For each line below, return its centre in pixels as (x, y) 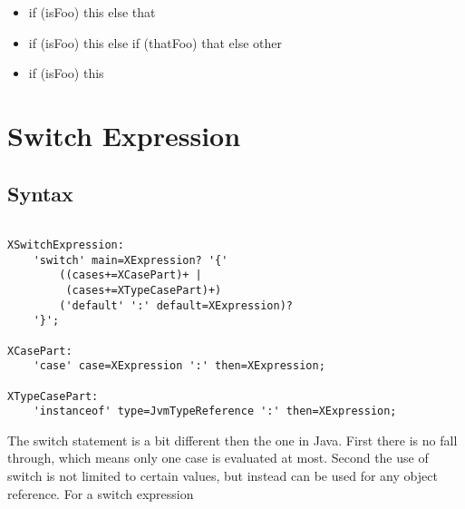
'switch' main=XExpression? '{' (131, 260)
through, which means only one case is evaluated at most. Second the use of (218, 458)
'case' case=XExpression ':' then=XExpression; (179, 366)
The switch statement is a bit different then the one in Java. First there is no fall (232, 440)
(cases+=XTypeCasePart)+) (144, 290)
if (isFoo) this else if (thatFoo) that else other (155, 42)
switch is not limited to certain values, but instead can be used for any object (223, 476)
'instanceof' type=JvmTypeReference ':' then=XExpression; (215, 411)
